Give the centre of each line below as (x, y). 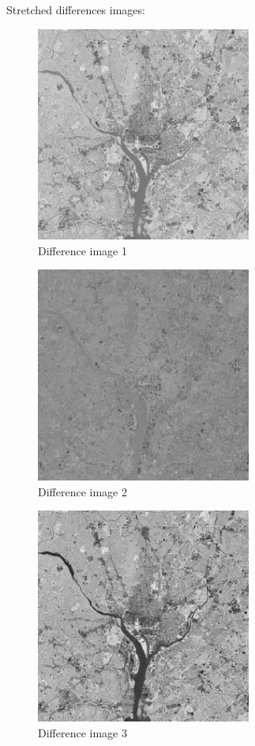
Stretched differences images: (76, 9)
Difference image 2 (82, 491)
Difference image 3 (82, 732)
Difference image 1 (82, 250)
